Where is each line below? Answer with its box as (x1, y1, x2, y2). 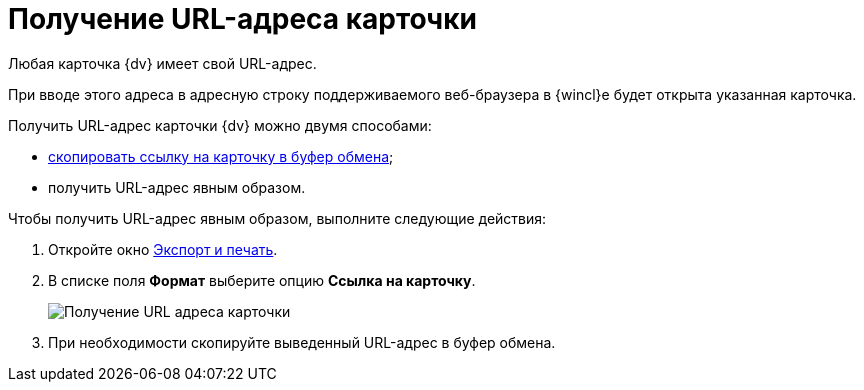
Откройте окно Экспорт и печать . (48, 240, 278, 258)
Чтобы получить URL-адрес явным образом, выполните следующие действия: (8, 209, 547, 227)
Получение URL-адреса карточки (8, 2, 477, 36)
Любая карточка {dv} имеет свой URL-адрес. (8, 54, 317, 72)
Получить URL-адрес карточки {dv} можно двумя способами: (8, 116, 432, 134)
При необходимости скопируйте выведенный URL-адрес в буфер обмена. (48, 333, 556, 351)
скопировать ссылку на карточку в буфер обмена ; (48, 147, 394, 165)
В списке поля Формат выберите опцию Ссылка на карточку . (48, 271, 476, 289)
